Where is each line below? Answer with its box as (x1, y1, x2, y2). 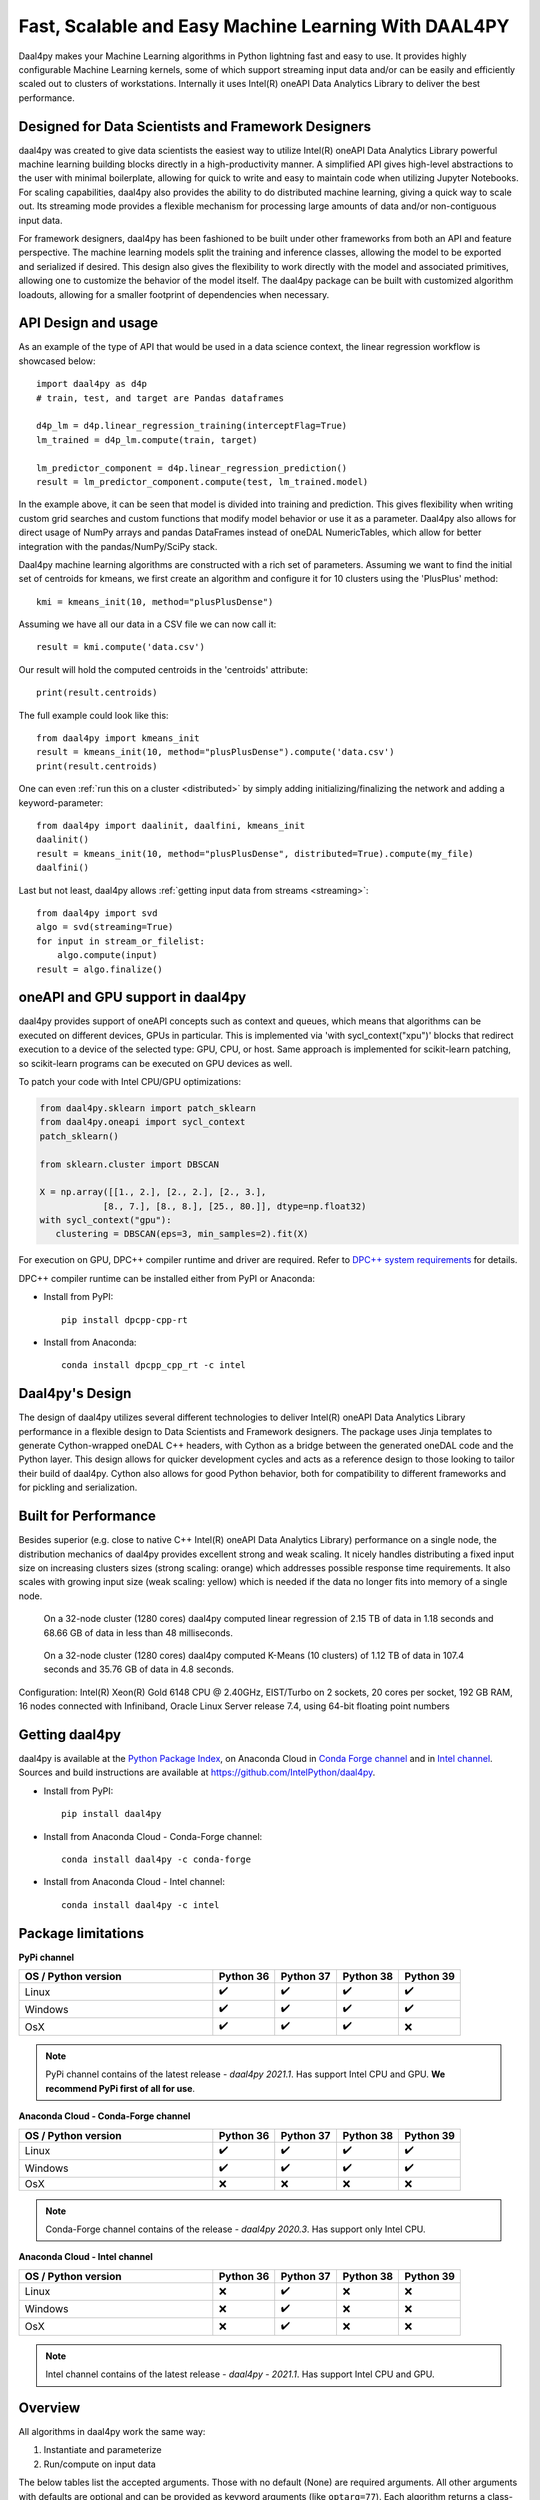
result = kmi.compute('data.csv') (36, 641, 205, 653)
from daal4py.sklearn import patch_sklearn (39, 1102, 257, 1114)
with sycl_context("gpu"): (39, 1215, 172, 1226)
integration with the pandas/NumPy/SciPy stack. (18, 540, 218, 552)
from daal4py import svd (36, 907, 158, 919)
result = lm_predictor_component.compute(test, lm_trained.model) (36, 476, 369, 487)
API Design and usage (18, 315, 159, 332)
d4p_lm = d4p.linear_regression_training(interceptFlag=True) (36, 420, 348, 432)
